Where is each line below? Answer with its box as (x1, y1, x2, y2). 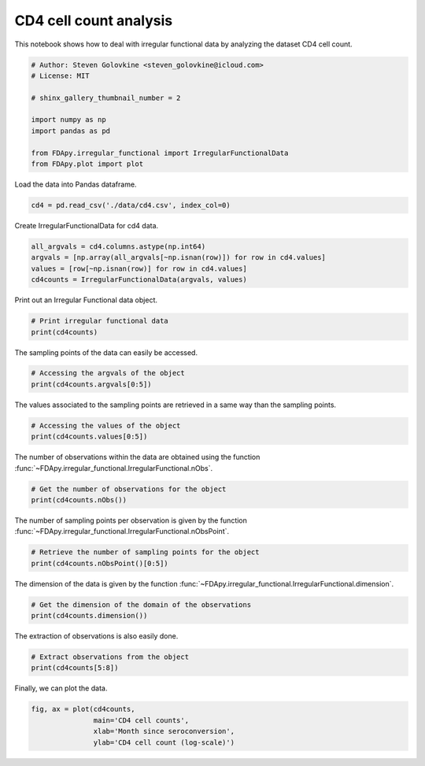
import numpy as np (31, 115, 106, 124)
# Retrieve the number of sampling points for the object (31, 548, 260, 557)
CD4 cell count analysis (14, 12, 173, 29)
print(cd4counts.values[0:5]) (31, 432, 148, 441)
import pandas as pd (31, 126, 110, 135)
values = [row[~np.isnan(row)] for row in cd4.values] (31, 264, 247, 273)
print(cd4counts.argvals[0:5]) (31, 379, 153, 389)
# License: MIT (31, 71, 90, 80)
